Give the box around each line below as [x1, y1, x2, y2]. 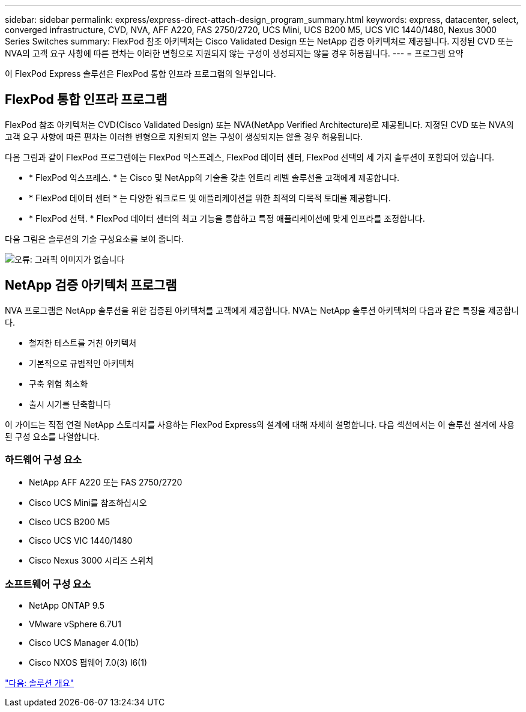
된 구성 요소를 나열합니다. [5, 431, 100, 442]
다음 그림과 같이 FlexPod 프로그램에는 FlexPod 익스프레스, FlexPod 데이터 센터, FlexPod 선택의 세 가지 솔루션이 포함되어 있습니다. [5, 151, 495, 162]
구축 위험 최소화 [29, 378, 88, 389]
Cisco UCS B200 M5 [29, 517, 110, 528]
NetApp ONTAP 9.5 [29, 600, 105, 611]
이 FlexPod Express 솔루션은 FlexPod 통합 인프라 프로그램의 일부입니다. [5, 68, 276, 79]
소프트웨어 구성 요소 [5, 577, 91, 590]
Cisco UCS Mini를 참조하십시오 [29, 497, 147, 508]
